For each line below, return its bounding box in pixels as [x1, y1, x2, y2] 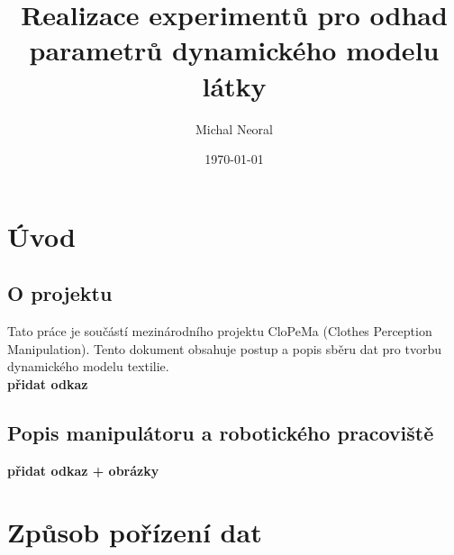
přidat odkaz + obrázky [7, 460, 159, 479]
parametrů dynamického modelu [29, 32, 440, 68]
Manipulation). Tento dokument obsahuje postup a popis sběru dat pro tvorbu [7, 339, 441, 358]
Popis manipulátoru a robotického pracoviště [7, 418, 434, 446]
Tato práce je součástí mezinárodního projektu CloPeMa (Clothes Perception [7, 322, 432, 341]
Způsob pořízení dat [7, 514, 262, 550]
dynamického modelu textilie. [7, 357, 169, 376]
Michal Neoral [195, 119, 273, 138]
